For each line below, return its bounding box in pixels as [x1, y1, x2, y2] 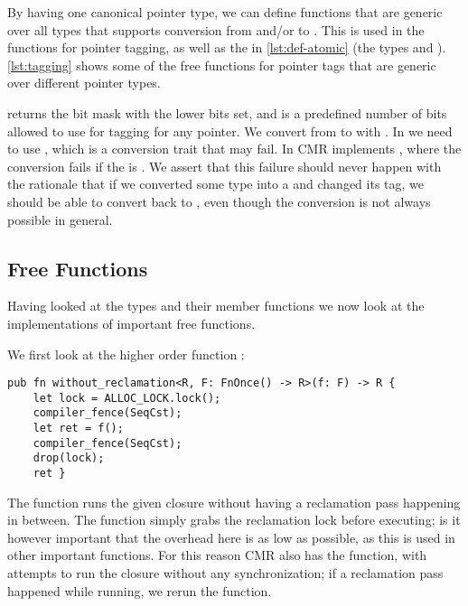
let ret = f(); [33, 422, 124, 435]
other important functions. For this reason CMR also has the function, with [7, 545, 427, 564]
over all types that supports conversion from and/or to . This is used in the [7, 20, 425, 39]
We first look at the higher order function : [7, 344, 245, 363]
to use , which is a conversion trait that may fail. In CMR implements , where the [7, 139, 462, 158]
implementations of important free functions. [7, 313, 256, 332]
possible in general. [7, 210, 113, 228]
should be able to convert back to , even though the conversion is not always [7, 191, 431, 210]
